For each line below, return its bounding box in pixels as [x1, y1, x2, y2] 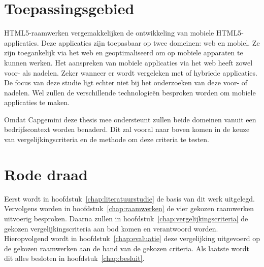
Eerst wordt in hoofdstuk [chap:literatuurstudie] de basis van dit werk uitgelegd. [4, 193, 255, 204]
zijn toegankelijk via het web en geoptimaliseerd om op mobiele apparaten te [4, 47, 243, 58]
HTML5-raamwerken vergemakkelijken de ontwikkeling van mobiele [4, 27, 214, 38]
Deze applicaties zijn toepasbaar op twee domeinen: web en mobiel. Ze [41, 37, 260, 48]
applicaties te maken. [4, 97, 70, 108]
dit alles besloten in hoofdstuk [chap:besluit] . [4, 253, 145, 263]
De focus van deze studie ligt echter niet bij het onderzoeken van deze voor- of [4, 77, 248, 88]
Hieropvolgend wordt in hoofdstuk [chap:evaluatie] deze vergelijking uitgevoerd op [4, 233, 260, 244]
